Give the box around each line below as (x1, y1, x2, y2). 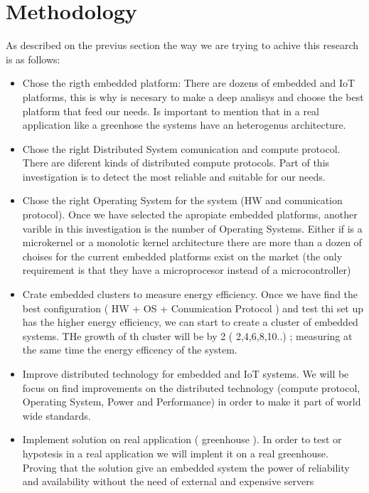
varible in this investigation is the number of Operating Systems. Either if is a (22, 221, 363, 235)
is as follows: (6, 51, 60, 66)
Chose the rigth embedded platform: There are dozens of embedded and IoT (22, 75, 355, 90)
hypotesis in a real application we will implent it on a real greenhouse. (22, 445, 328, 460)
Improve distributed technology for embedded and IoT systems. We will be (22, 366, 349, 381)
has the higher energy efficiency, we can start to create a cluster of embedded (22, 314, 358, 329)
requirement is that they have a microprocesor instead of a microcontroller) (22, 263, 351, 277)
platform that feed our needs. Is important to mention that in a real (22, 103, 320, 118)
